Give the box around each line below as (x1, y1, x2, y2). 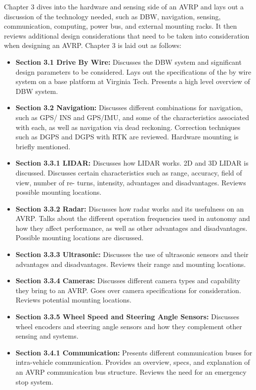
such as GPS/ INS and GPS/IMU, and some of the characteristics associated (15, 112, 249, 122)
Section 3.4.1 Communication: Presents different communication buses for (15, 347, 253, 357)
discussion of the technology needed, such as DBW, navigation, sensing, (4, 11, 221, 21)
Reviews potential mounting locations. (15, 295, 131, 305)
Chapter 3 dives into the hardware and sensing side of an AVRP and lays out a (4, 1, 244, 11)
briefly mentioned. (15, 141, 71, 151)
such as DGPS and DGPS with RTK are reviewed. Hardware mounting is (15, 131, 239, 142)
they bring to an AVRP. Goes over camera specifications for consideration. (15, 285, 241, 295)
